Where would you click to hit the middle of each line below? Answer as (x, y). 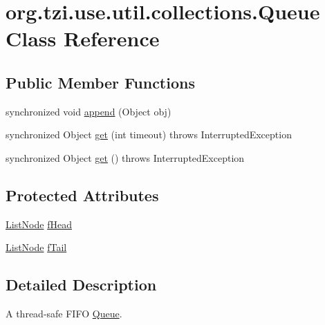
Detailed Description (81, 285)
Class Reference (83, 38)
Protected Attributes (82, 195)
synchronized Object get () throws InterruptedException (125, 157)
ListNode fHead (39, 224)
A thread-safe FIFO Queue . (64, 314)
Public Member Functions (100, 82)
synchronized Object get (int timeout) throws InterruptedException (149, 134)
